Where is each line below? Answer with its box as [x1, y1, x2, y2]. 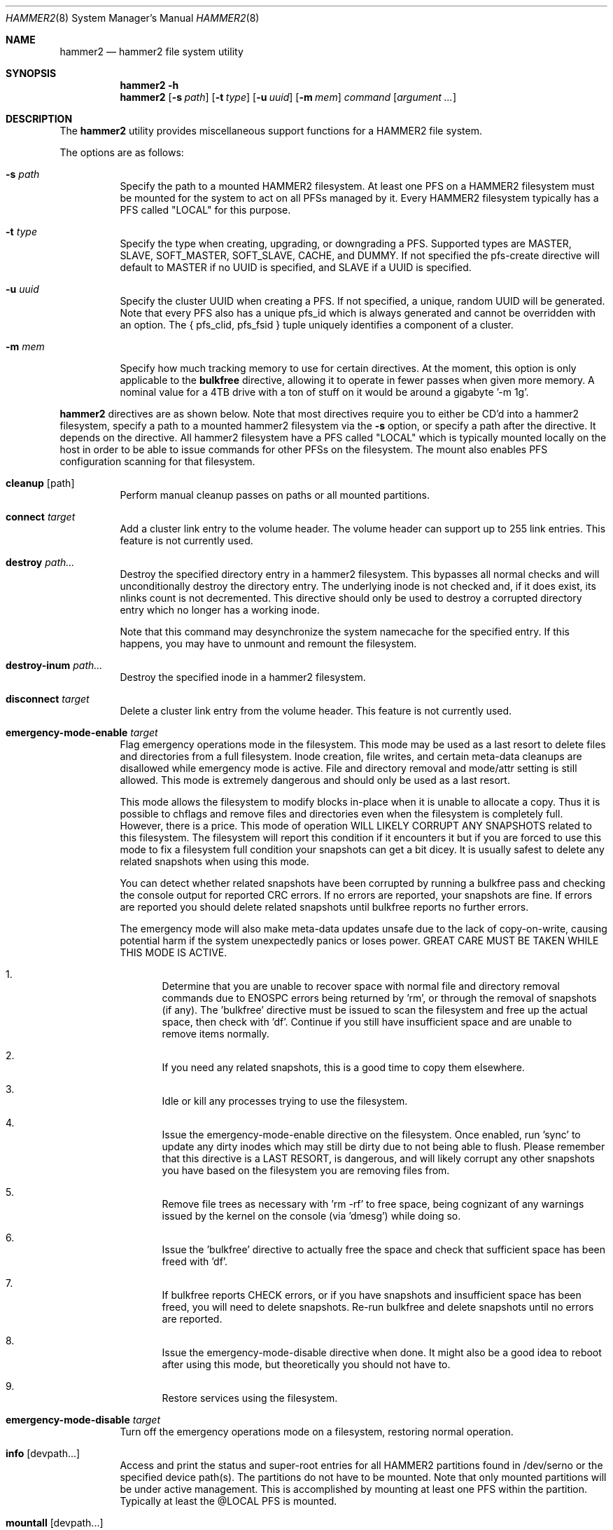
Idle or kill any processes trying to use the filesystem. [162, 1095, 408, 1107]
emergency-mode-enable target [6, 726, 158, 738]
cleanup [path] [6, 477, 75, 489]
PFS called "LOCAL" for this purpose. [120, 204, 291, 216]
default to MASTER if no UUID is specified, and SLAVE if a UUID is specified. [120, 261, 472, 273]
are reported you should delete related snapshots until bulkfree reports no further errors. [120, 901, 529, 913]
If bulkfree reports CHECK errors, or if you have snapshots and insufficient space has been [162, 1289, 582, 1301]
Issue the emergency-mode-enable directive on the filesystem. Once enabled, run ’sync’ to [162, 1129, 581, 1140]
